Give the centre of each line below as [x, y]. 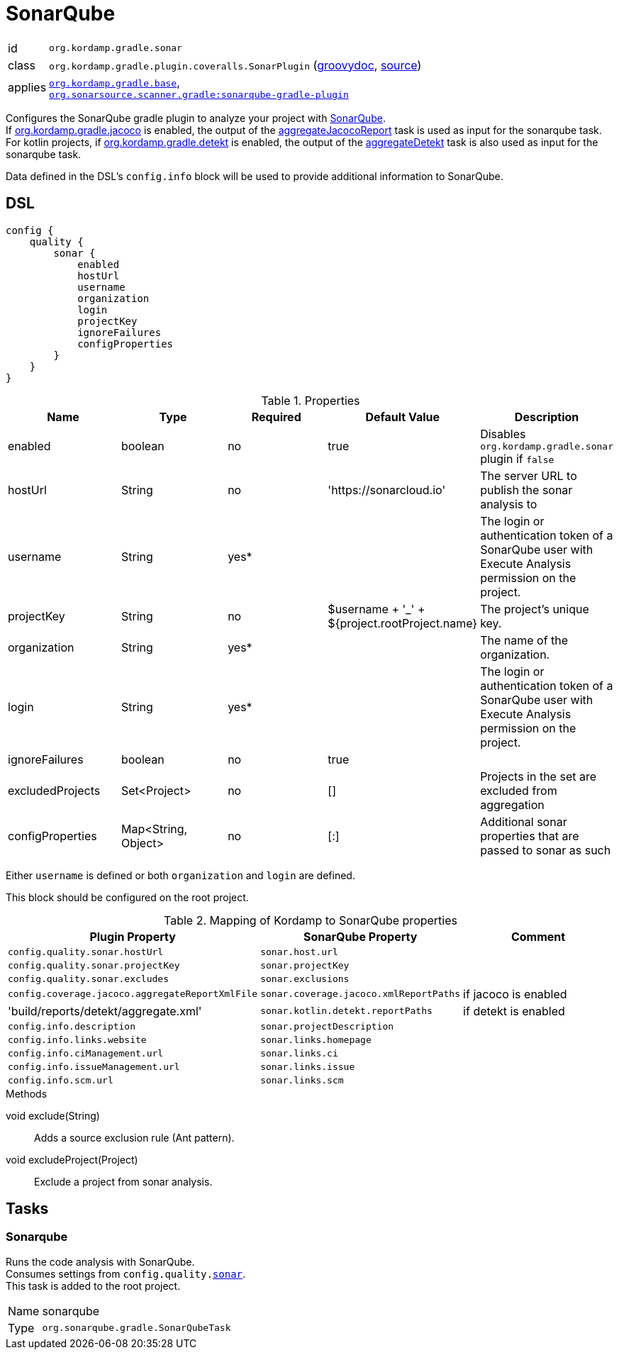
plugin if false [517, 458]
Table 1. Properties [311, 400]
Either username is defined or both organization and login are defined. [180, 875]
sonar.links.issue [308, 1066]
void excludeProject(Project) [72, 1159]
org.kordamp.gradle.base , [115, 82]
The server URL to [529, 475]
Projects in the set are [539, 776]
